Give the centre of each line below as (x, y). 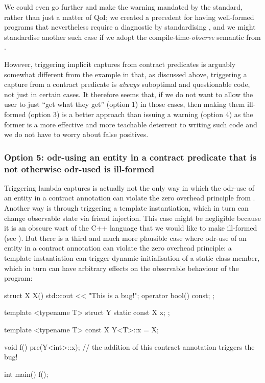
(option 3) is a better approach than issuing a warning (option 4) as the (141, 114)
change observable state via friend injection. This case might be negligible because (132, 218)
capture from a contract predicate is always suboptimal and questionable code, (127, 84)
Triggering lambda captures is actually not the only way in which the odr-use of (129, 187)
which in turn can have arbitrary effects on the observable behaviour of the (122, 268)
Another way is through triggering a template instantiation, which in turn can (126, 208)
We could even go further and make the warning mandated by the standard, (123, 7)
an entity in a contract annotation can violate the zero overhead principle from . (130, 198)
